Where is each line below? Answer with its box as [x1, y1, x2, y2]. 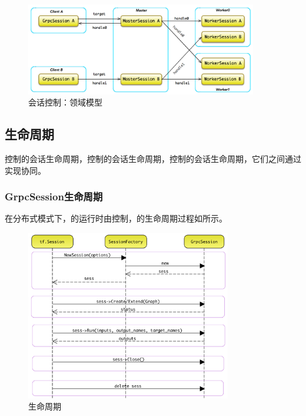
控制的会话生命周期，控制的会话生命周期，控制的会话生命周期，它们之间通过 [5, 153, 301, 165]
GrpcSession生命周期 [5, 189, 103, 204]
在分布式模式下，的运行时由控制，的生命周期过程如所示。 [5, 212, 227, 224]
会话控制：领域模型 [28, 96, 102, 108]
